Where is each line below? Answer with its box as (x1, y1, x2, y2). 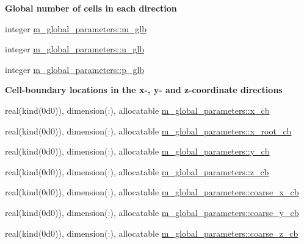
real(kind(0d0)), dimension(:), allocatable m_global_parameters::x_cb (5, 103, 270, 116)
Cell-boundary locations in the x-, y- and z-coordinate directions (5, 83, 283, 96)
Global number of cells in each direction (5, 2, 177, 14)
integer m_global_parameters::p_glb (5, 63, 145, 75)
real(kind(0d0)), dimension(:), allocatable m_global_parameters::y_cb (5, 145, 270, 158)
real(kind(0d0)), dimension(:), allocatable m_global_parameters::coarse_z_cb (5, 226, 299, 239)
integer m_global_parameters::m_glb (5, 22, 147, 35)
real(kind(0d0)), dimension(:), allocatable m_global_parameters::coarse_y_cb (5, 206, 299, 218)
